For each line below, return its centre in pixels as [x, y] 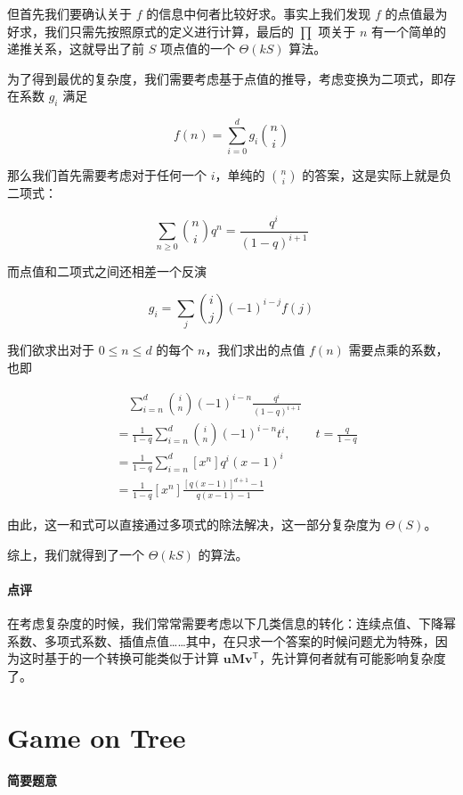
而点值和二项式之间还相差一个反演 [107, 271]
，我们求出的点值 [255, 350]
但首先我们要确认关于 [69, 13]
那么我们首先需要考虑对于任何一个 [107, 175]
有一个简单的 [408, 31]
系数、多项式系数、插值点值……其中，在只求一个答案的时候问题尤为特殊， [221, 640]
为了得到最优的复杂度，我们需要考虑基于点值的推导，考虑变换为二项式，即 [225, 78]
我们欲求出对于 [51, 350]
